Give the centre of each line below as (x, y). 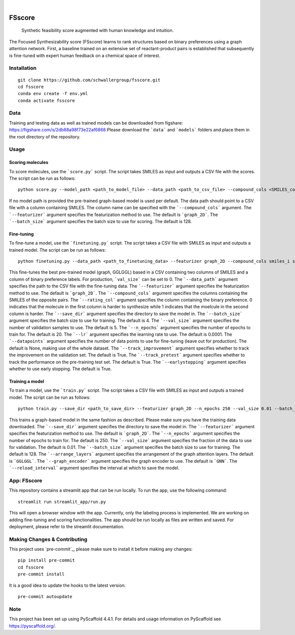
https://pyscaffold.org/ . (32, 626)
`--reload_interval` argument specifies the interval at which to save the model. (94, 468)
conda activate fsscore (46, 100)
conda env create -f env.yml (53, 94)
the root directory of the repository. (45, 137)
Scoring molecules (29, 162)
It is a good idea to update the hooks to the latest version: (67, 585)
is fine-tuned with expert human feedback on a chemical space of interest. (85, 55)
